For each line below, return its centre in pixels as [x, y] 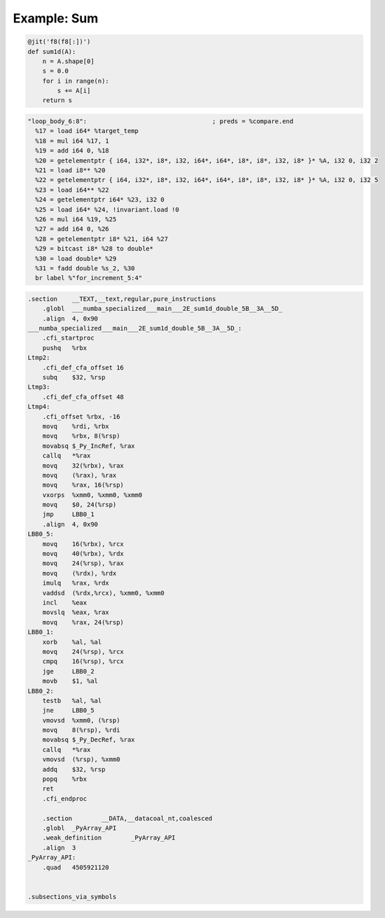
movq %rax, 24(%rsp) [83, 622]
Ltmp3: [39, 387]
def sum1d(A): [52, 51]
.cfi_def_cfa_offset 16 [83, 367]
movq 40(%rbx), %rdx [83, 554]
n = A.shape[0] [68, 61]
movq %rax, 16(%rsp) [83, 485]
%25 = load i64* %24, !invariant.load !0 [107, 209]
